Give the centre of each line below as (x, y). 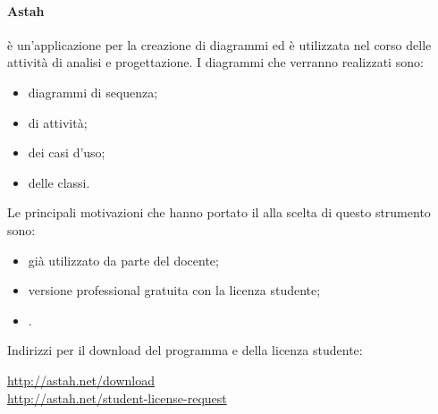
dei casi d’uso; (67, 152)
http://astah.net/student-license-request (117, 397)
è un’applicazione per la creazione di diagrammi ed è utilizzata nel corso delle (219, 44)
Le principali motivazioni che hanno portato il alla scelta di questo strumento (219, 212)
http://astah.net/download (81, 380)
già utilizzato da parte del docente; (123, 260)
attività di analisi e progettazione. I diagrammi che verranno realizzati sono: (215, 62)
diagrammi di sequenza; (93, 92)
